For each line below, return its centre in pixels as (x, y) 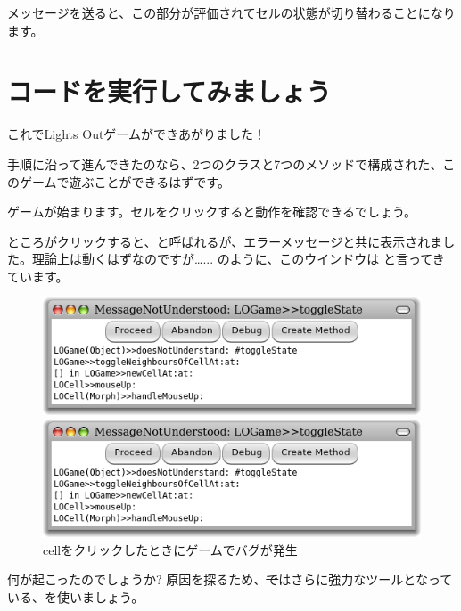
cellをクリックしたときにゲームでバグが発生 (170, 549)
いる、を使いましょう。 (76, 596)
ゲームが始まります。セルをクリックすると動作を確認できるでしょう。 (212, 212)
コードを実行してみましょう (169, 91)
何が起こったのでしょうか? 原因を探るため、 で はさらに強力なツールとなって (230, 579)
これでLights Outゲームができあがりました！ (136, 134)
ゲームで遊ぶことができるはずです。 (124, 181)
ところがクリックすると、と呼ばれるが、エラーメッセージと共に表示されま (225, 241)
